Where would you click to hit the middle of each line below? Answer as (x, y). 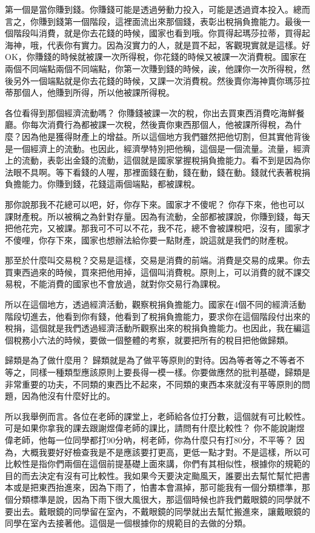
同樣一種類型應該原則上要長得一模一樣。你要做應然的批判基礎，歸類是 (170, 372)
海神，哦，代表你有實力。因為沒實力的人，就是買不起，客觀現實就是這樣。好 (157, 45)
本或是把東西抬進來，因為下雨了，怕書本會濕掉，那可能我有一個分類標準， (153, 487)
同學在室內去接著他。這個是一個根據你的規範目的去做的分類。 (128, 523)
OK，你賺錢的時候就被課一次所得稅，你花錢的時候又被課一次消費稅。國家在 (156, 57)
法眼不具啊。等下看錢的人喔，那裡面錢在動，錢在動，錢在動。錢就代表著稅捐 (157, 172)
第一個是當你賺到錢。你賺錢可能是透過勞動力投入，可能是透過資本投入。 (149, 9)
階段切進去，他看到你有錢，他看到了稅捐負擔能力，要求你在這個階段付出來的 (157, 316)
